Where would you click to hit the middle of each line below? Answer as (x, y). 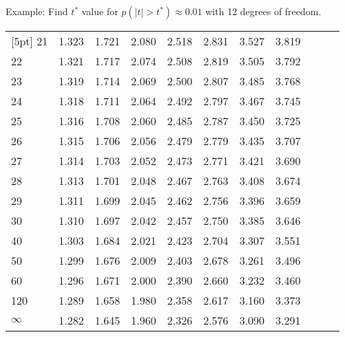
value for (100, 11)
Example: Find (37, 11)
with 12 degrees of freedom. (263, 11)
